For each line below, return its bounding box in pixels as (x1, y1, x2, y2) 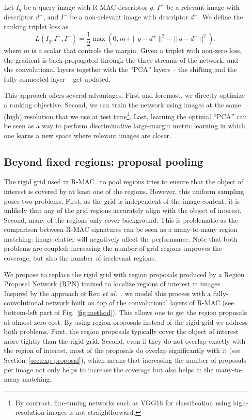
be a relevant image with (166, 2, 240, 12)
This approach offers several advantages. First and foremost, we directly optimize (4, 90, 245, 100)
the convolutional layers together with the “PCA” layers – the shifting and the (4, 64, 237, 74)
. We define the (198, 12, 243, 22)
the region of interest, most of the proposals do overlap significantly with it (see (4, 345, 240, 355)
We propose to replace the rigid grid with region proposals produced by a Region (4, 269, 245, 279)
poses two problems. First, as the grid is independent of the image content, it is (4, 195, 240, 206)
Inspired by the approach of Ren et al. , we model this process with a (4, 288, 211, 298)
